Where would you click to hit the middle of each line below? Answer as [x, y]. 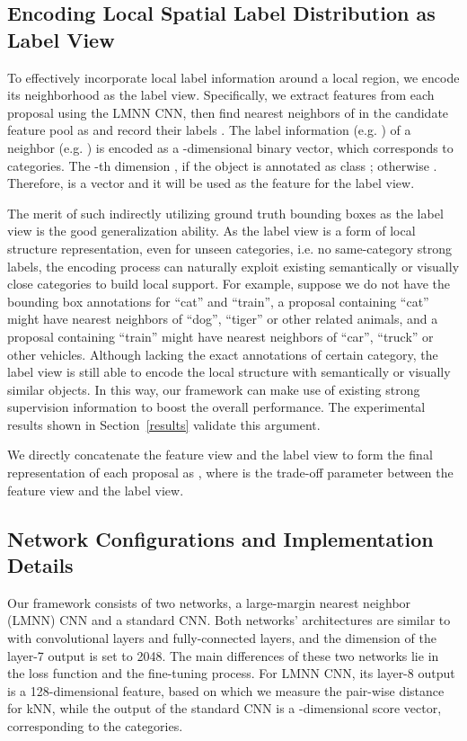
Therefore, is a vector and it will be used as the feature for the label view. [211, 183]
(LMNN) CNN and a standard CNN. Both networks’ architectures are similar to [229, 620]
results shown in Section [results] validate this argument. [164, 424]
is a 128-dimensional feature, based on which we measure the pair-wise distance [226, 690]
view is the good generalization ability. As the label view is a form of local [211, 231]
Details [40, 565]
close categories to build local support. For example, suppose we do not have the [229, 284]
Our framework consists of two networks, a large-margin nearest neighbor [209, 602]
